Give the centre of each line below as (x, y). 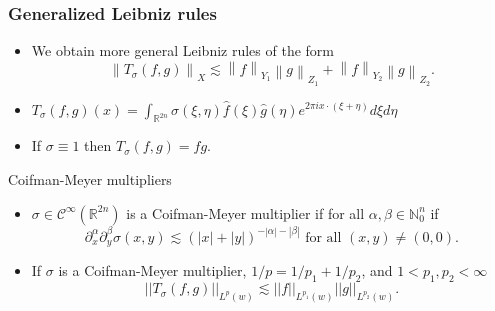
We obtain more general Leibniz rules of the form (182, 50)
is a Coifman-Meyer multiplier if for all (245, 212)
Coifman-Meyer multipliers (90, 178)
